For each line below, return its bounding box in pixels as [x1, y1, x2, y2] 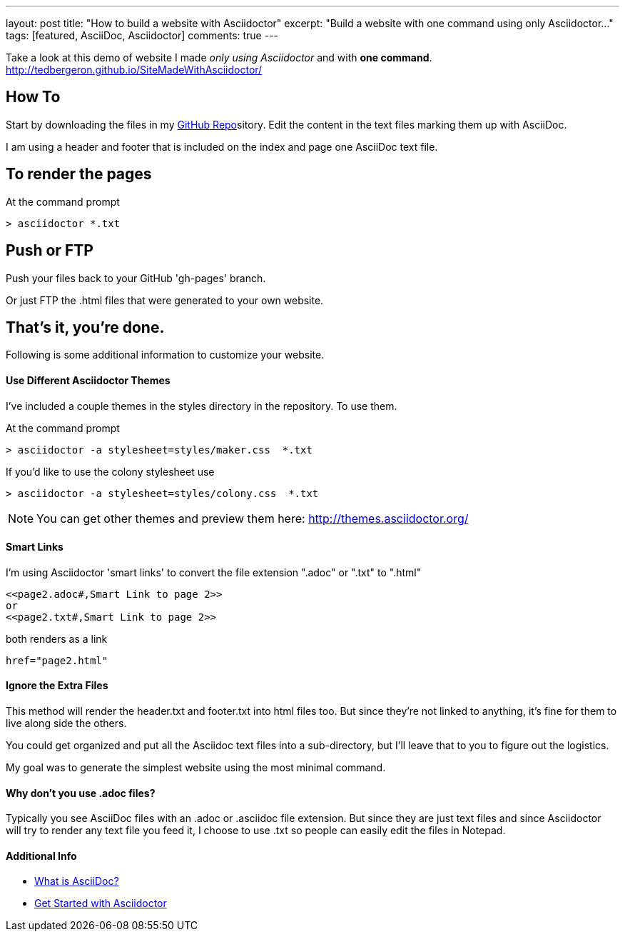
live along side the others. [6, 717, 127, 730]
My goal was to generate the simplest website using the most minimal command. [6, 761, 386, 774]
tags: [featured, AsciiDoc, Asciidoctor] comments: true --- [6, 29, 279, 41]
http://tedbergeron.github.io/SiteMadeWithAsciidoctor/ [6, 64, 263, 76]
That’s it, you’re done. [6, 318, 165, 336]
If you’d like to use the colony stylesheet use [6, 465, 215, 478]
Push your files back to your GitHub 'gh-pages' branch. [6, 271, 266, 284]
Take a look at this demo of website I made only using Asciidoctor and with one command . [6, 51, 432, 64]
